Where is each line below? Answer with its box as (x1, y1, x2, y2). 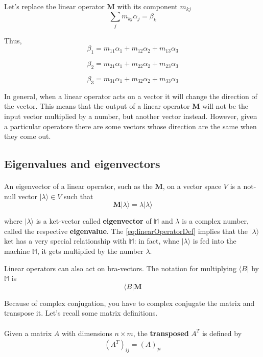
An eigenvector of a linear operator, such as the (4, 181, 153, 192)
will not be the (202, 101, 248, 111)
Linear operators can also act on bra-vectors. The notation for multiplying (4, 263, 236, 273)
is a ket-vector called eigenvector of (36, 216, 152, 226)
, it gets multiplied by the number (37, 246, 144, 256)
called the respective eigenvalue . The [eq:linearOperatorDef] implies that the (4, 225, 248, 236)
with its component (117, 1, 178, 11)
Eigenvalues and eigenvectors (4, 156, 160, 172)
